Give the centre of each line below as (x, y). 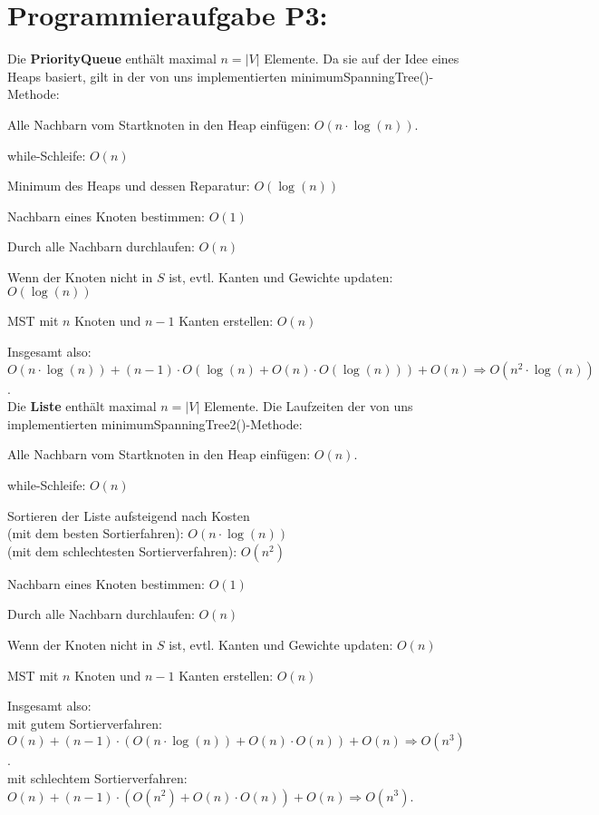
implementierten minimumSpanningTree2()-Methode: (155, 423)
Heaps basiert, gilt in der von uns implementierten (147, 76)
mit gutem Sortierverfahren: (85, 723)
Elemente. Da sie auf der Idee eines (362, 59)
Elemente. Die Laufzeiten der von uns (308, 406)
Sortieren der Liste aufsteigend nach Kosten (129, 515)
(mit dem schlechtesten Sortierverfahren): (122, 550)
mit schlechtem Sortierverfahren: (97, 777)
